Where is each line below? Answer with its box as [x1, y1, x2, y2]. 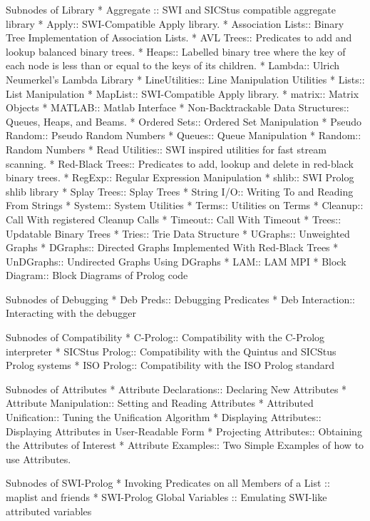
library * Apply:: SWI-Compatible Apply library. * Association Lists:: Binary [6, 16, 344, 31]
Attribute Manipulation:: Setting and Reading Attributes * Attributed [6, 395, 314, 410]
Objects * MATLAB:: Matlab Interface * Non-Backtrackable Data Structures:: [6, 100, 349, 115]
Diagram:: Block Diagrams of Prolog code [6, 268, 188, 283]
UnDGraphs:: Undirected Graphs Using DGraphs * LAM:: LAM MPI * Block [6, 253, 346, 268]
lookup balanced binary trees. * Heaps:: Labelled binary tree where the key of [6, 44, 346, 59]
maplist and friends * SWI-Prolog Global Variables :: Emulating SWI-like [6, 490, 327, 504]
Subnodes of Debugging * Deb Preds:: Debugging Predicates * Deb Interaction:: [6, 291, 355, 306]
